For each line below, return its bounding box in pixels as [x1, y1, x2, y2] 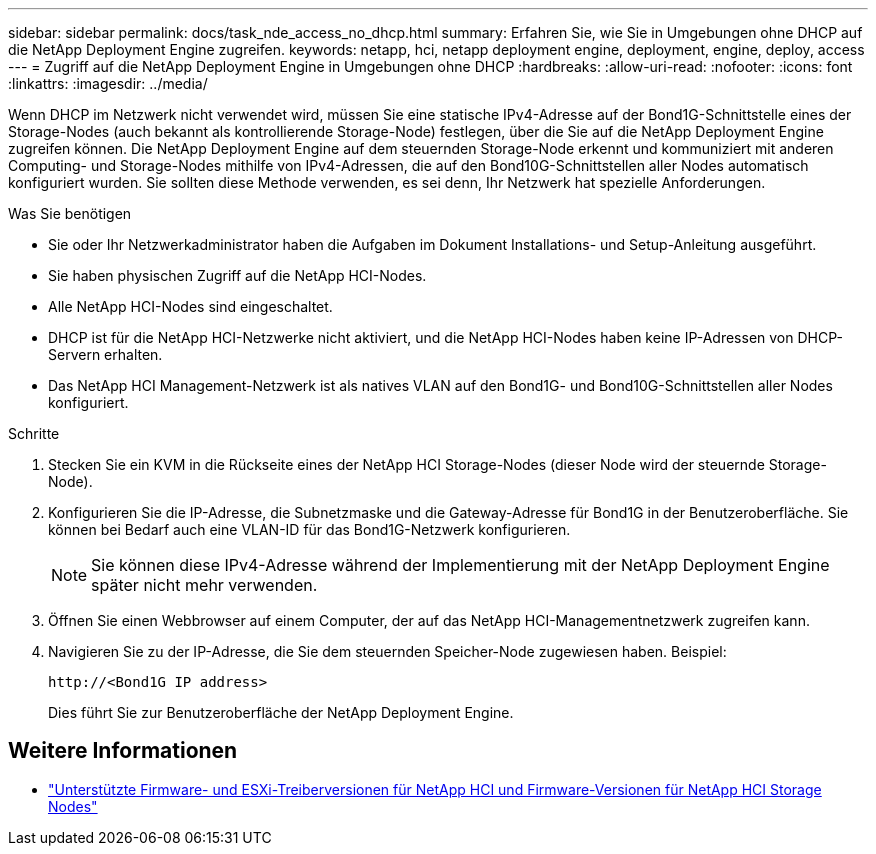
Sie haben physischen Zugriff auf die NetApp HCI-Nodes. [48, 267, 427, 284]
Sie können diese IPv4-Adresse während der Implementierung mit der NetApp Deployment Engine [91, 555, 830, 575]
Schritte [8, 425, 60, 442]
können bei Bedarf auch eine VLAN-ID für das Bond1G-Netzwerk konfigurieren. [48, 521, 571, 538]
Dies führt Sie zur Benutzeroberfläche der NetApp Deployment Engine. [48, 704, 514, 721]
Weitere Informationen [8, 738, 238, 764]
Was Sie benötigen [8, 205, 132, 222]
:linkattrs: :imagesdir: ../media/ [8, 75, 208, 92]
